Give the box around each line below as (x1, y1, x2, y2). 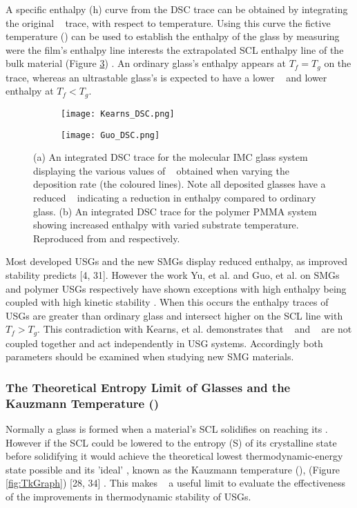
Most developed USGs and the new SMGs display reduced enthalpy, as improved (6, 254, 347, 268)
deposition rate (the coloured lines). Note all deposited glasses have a (33, 177, 326, 191)
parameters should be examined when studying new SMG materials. (6, 349, 294, 364)
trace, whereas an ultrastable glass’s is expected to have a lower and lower (6, 70, 327, 84)
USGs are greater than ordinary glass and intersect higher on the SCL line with (6, 308, 343, 322)
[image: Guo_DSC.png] (61, 130, 160, 140)
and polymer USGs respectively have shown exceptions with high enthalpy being (6, 281, 347, 295)
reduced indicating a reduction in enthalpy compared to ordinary (33, 190, 316, 204)
